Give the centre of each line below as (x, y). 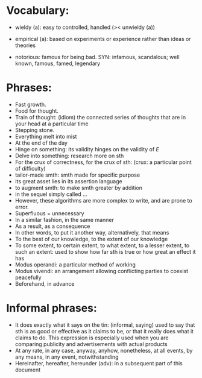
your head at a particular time (52, 124)
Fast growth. (30, 104)
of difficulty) (30, 168)
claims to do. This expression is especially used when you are (92, 338)
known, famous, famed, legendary (58, 63)
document (28, 370)
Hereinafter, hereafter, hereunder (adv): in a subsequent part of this (99, 363)
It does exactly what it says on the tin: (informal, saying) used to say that (105, 325)
